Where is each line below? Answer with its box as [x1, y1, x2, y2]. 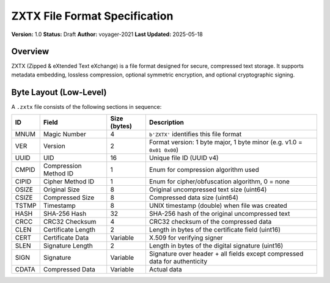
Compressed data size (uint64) [148, 193, 238, 202]
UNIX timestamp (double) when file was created [148, 202, 287, 210]
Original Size [43, 185, 80, 194]
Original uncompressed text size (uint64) [148, 185, 267, 194]
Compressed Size [43, 193, 95, 202]
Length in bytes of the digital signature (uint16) [148, 241, 284, 250]
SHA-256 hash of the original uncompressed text [148, 210, 290, 218]
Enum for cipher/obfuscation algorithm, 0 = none [148, 177, 290, 186]
